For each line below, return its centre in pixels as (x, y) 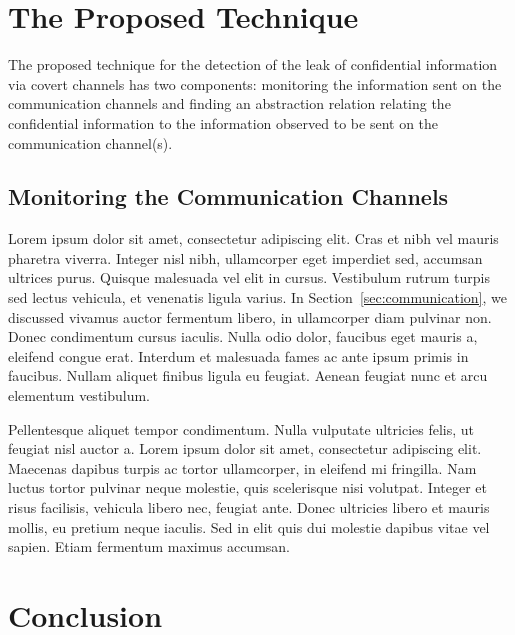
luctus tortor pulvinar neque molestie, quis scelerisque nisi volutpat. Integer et (247, 487)
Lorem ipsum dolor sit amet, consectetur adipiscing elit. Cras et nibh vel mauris (253, 238)
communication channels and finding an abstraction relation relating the (229, 103)
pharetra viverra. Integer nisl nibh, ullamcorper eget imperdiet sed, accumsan (245, 257)
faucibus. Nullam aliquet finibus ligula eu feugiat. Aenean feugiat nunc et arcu (248, 375)
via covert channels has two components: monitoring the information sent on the (255, 83)
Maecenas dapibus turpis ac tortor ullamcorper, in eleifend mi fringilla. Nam (242, 467)
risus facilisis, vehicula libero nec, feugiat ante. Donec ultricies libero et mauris (249, 507)
